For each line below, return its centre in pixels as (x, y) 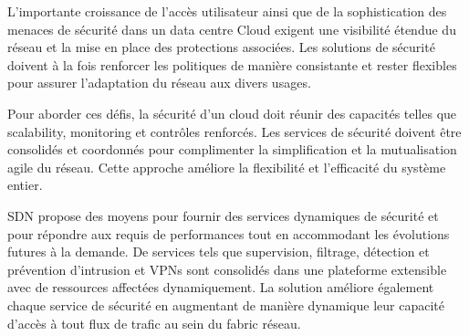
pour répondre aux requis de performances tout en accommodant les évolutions (229, 233)
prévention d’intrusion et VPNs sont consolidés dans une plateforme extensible (227, 269)
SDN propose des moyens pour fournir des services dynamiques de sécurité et (223, 215)
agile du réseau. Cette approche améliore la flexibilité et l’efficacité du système (227, 167)
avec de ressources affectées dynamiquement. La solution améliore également (221, 287)
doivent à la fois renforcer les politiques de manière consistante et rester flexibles (232, 64)
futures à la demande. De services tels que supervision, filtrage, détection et (219, 252)
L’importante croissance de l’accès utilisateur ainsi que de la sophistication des (227, 11)
